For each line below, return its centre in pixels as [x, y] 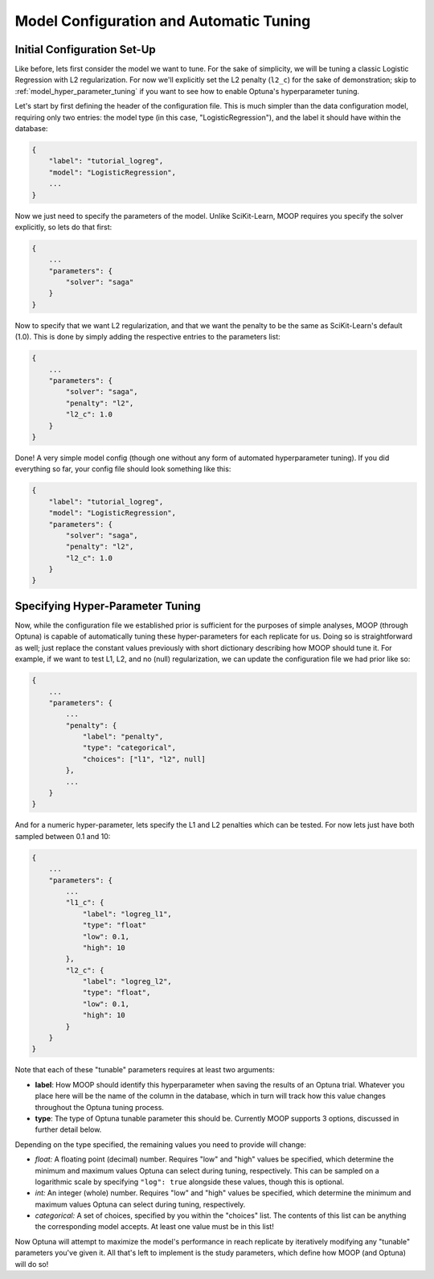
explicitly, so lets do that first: [63, 227]
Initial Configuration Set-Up [85, 49]
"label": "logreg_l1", [127, 914]
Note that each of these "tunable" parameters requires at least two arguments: [145, 1070]
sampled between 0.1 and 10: [63, 836]
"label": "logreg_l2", [127, 982]
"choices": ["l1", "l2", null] [144, 759]
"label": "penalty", [123, 737]
